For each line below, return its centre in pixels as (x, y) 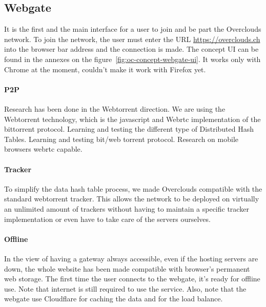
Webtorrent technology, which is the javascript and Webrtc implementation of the (132, 119)
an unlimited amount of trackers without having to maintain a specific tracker (127, 208)
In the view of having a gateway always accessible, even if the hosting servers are (131, 258)
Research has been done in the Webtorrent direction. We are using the (115, 108)
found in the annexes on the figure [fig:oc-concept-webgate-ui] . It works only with (132, 59)
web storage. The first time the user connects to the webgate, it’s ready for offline (132, 279)
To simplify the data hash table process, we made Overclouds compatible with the (133, 188)
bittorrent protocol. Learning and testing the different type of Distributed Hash (129, 129)
